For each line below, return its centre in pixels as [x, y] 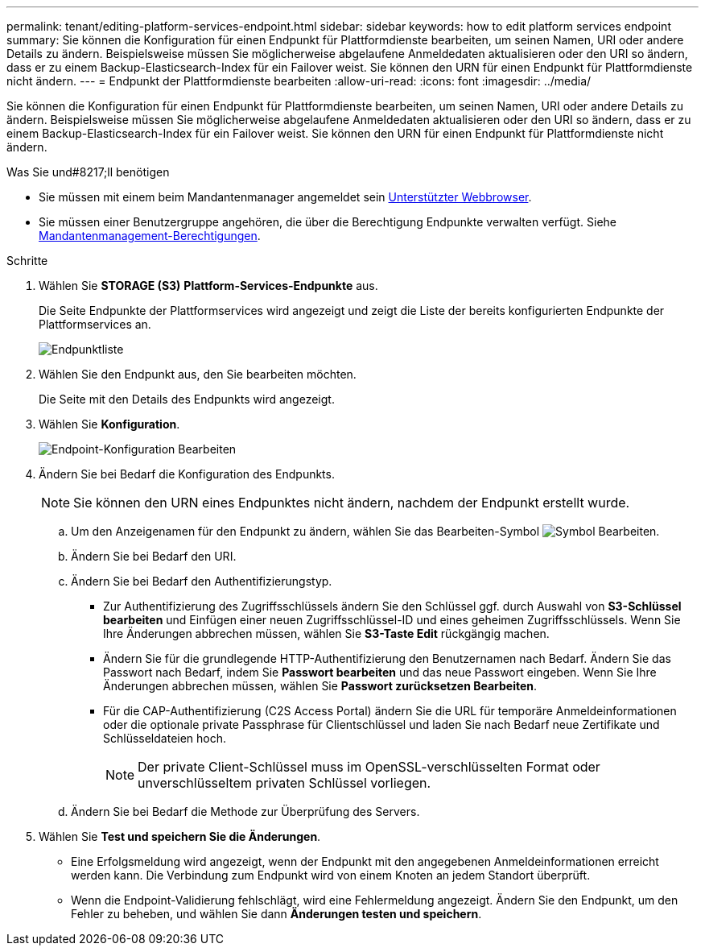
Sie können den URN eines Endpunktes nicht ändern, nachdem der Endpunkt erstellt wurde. [352, 503]
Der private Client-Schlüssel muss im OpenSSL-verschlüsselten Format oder [369, 767]
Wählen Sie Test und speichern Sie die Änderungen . [180, 836]
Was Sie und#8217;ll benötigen [88, 172]
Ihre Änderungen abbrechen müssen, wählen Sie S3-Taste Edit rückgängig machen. [326, 633]
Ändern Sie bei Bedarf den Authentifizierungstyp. [202, 581]
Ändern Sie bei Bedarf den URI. [154, 556]
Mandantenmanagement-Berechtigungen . [150, 236]
